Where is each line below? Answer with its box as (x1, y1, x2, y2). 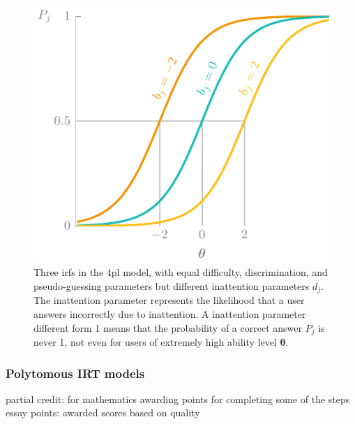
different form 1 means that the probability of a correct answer (33, 320, 302, 335)
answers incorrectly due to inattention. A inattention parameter (33, 306, 306, 321)
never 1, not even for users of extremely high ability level (33, 335, 277, 349)
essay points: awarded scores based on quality (6, 405, 200, 420)
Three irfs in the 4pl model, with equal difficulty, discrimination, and (33, 265, 328, 279)
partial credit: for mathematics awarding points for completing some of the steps (6, 391, 350, 406)
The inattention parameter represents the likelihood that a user (33, 293, 305, 307)
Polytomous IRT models (6, 364, 145, 381)
